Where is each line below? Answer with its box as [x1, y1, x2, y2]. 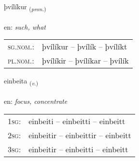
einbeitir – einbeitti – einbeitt [28, 143, 128, 155]
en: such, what [4, 21, 46, 32]
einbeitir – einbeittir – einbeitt [28, 129, 131, 141]
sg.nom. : [8, 41, 34, 52]
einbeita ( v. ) [4, 76, 38, 87]
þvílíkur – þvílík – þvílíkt [42, 41, 127, 52]
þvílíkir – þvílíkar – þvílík [42, 55, 129, 66]
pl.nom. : [8, 55, 34, 66]
